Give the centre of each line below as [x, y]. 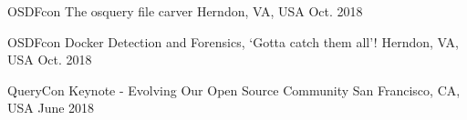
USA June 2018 [51, 108]
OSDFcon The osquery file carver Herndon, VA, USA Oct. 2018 [185, 11]
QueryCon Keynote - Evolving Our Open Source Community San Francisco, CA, [234, 90]
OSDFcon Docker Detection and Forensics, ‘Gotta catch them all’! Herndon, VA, [233, 41]
